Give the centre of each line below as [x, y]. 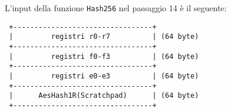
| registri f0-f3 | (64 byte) [104, 56]
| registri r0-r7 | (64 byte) [104, 37]
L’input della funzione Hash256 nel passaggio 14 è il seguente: [116, 8]
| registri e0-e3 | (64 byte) [104, 76]
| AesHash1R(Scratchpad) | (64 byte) [104, 96]
